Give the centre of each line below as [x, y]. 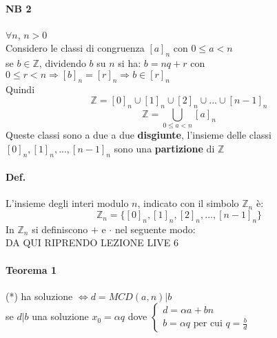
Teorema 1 [31, 269]
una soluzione [60, 316]
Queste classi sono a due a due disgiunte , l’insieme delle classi [138, 135]
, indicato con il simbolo [188, 203]
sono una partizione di [164, 148]
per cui [208, 324]
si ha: [130, 63]
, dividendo [62, 63]
